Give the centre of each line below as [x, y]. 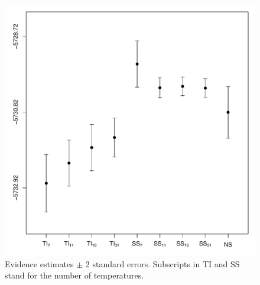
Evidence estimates [39, 263]
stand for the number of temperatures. [74, 275]
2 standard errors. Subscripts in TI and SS [162, 263]
